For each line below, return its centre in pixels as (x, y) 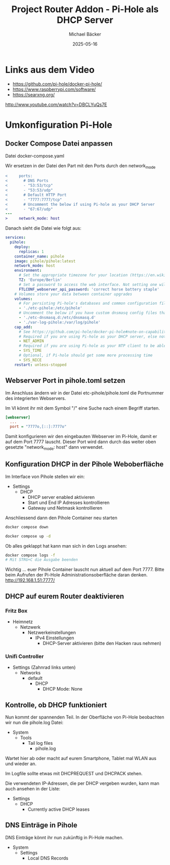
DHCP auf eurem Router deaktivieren (65, 596)
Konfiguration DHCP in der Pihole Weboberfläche (84, 464)
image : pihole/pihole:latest (45, 261)
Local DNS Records (48, 858)
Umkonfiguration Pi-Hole (59, 125)
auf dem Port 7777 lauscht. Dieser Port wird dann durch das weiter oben (81, 442)
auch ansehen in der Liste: (33, 789)
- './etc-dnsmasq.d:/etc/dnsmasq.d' (57, 318)
